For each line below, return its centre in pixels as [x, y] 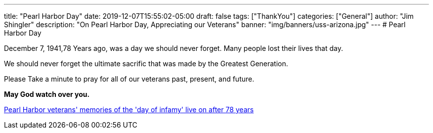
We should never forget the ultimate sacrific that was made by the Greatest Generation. [146, 64]
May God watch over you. [47, 94]
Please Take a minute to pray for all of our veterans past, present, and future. [129, 79]
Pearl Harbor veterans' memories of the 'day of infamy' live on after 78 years [129, 110]
